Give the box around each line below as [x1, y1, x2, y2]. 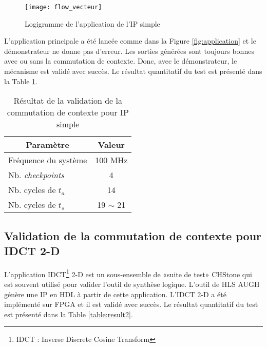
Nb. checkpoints [8, 169, 64, 181]
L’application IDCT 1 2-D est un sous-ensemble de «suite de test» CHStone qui [4, 267, 252, 279]
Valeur [98, 139, 125, 151]
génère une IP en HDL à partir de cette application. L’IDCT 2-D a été [4, 288, 226, 299]
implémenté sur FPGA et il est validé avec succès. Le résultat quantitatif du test [4, 299, 258, 310]
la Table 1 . [4, 75, 37, 86]
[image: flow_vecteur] [25, 4, 102, 11]
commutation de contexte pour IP [7, 106, 129, 119]
